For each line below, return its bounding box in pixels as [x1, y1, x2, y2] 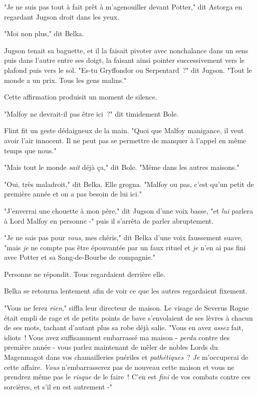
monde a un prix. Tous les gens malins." [4, 74, 127, 85]
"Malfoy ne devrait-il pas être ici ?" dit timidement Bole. [4, 108, 179, 119]
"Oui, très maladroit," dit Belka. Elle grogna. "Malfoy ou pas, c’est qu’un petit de [4, 178, 254, 189]
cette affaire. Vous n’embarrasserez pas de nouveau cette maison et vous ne [4, 361, 234, 372]
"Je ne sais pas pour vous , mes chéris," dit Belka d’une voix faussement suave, [4, 232, 243, 243]
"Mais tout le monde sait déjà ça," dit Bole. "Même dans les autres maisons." [4, 162, 239, 172]
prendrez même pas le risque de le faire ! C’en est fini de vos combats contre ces [4, 371, 250, 382]
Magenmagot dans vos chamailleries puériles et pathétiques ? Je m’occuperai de [4, 352, 248, 362]
